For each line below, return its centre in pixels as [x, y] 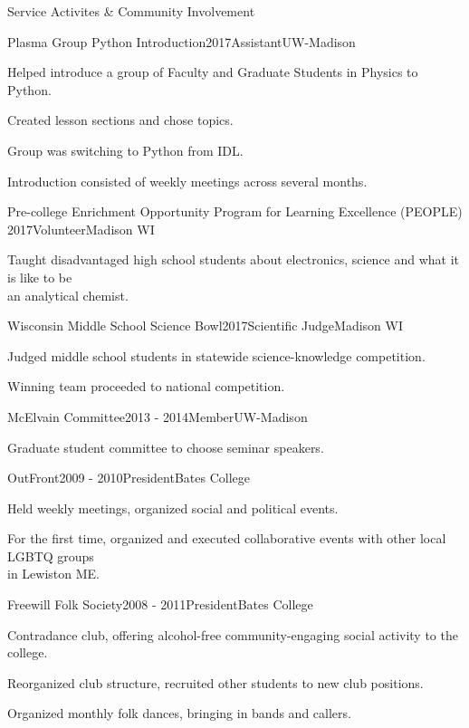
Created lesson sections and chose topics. [120, 120]
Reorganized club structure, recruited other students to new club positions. [215, 682]
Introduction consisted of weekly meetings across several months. [187, 181]
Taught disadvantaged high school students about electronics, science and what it [234, 259]
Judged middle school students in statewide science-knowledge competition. [216, 355]
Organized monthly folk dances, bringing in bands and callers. [179, 713]
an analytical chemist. [68, 295]
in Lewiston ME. [53, 574]
